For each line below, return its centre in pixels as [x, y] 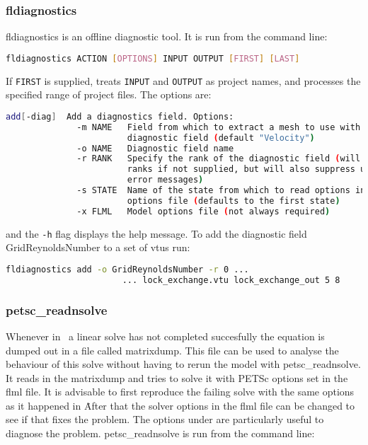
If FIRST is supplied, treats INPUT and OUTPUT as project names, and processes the [183, 80]
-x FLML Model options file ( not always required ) [203, 211]
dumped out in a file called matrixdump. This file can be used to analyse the [172, 350]
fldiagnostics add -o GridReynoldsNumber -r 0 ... [127, 269]
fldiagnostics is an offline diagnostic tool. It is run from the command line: [167, 36]
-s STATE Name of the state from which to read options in [221, 191]
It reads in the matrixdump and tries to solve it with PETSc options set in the [177, 377]
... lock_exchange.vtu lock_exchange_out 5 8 [231, 280]
